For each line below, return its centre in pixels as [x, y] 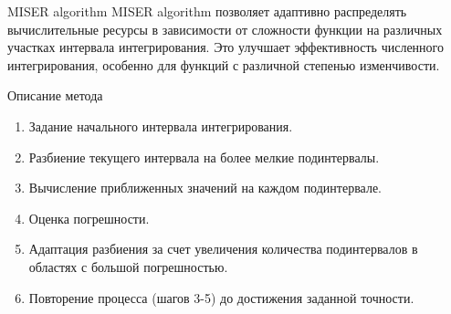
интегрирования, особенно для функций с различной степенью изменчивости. [224, 64]
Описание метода [55, 95]
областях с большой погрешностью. [128, 266]
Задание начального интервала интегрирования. [161, 126]
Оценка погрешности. [89, 218]
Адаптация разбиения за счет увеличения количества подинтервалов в [223, 249]
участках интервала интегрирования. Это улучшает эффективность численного [225, 47]
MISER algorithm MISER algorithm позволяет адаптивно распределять [207, 11]
